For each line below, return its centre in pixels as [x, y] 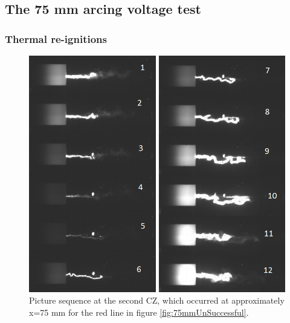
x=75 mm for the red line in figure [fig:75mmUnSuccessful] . [139, 312]
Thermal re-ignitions [56, 38]
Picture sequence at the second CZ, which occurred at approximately [157, 300]
